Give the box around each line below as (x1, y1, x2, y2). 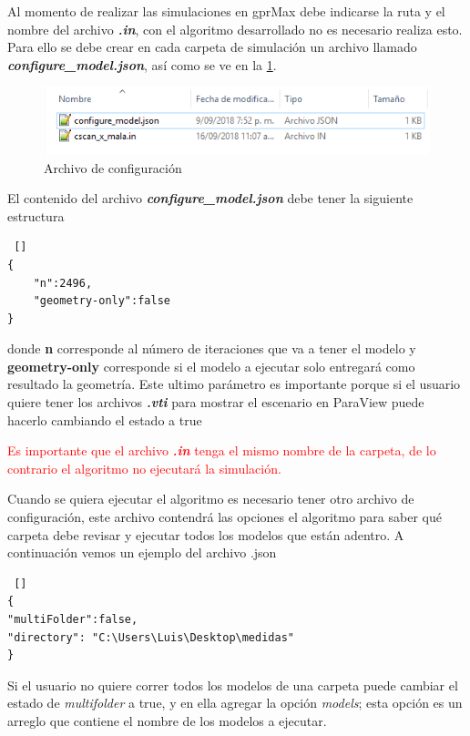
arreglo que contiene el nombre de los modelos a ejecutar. (7, 710, 327, 730)
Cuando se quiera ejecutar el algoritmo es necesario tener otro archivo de (7, 489, 414, 508)
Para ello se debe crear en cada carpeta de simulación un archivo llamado (7, 37, 417, 56)
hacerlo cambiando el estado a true (7, 410, 202, 429)
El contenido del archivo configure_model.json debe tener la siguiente (7, 189, 414, 208)
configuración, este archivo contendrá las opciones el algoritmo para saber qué (7, 507, 442, 526)
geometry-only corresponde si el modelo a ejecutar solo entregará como (7, 356, 415, 375)
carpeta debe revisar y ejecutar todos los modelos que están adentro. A (7, 525, 404, 544)
